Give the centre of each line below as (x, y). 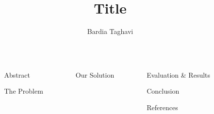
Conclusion (163, 91)
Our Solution (95, 74)
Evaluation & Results (179, 74)
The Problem (24, 91)
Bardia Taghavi (110, 31)
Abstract (17, 74)
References (162, 107)
